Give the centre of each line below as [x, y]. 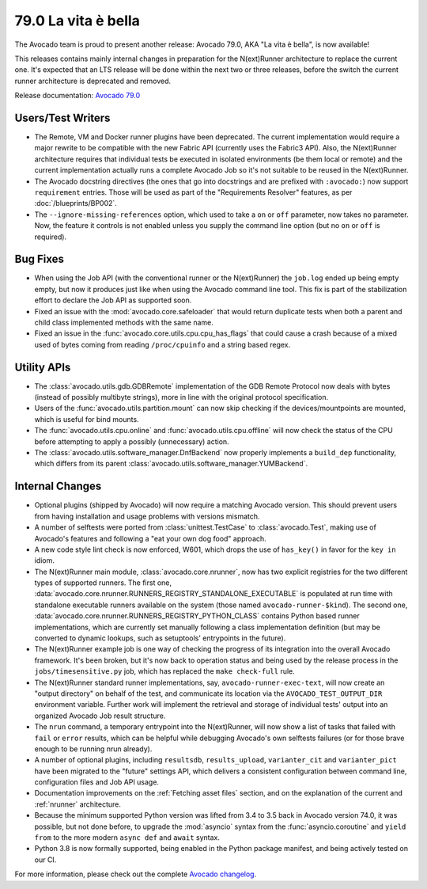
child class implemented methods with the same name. [124, 322]
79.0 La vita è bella [77, 21]
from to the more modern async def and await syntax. [127, 838]
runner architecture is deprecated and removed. [93, 81]
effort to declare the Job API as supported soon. [113, 300]
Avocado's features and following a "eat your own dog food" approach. [150, 538]
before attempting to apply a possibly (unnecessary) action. [132, 441]
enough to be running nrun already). [93, 749]
